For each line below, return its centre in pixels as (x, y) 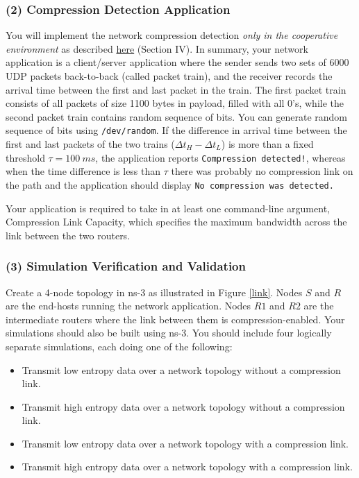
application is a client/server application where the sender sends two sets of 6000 (177, 62)
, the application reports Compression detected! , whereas (220, 157)
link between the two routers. (68, 235)
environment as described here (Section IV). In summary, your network (157, 48)
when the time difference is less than (83, 171)
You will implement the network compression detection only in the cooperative (172, 35)
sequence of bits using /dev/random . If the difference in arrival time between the (176, 130)
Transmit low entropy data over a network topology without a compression (181, 369)
